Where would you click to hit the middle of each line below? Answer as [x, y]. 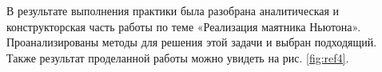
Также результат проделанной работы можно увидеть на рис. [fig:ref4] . [178, 57]
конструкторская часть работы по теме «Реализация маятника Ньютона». [184, 26]
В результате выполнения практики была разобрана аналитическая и [173, 10]
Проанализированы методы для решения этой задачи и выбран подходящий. [192, 42]
